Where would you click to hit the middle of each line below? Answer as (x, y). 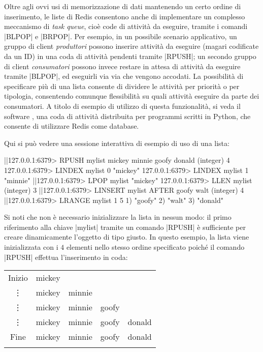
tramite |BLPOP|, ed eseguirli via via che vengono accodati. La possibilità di (124, 76)
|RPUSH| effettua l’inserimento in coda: (66, 257)
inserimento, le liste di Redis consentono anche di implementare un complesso (125, 16)
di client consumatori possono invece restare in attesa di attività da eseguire (122, 66)
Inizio (18, 278)
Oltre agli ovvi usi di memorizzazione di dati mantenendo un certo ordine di (123, 6)
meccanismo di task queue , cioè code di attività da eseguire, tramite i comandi (126, 26)
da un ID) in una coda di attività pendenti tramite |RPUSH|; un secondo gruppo (130, 56)
